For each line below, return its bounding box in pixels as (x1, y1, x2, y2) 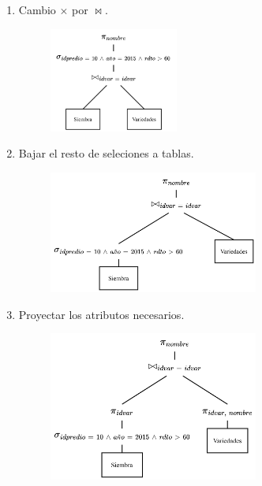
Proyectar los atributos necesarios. (18, 306, 185, 322)
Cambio (18, 2, 56, 17)
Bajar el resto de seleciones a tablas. (18, 145, 194, 161)
